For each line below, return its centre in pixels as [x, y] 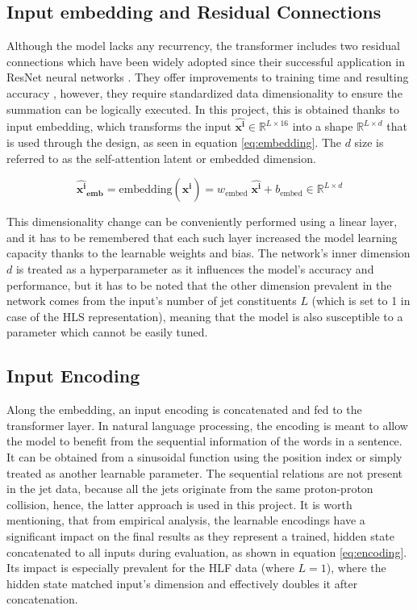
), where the [356, 568]
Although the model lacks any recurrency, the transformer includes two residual [203, 46]
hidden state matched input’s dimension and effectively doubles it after [182, 583]
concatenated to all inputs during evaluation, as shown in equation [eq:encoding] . [207, 552]
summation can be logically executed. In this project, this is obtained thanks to [203, 109]
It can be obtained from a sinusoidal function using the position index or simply [204, 456]
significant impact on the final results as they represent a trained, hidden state [200, 535]
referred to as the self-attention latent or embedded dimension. [161, 158]
